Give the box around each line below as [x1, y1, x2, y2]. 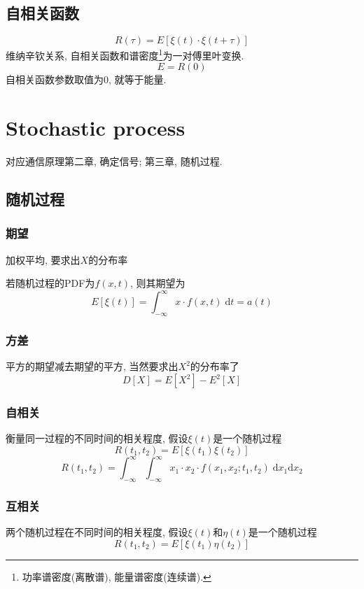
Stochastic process [6, 113, 185, 142]
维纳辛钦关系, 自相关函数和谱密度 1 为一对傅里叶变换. [6, 46, 244, 62]
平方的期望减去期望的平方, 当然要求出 [6, 359, 178, 374]
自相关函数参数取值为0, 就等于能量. [6, 72, 167, 87]
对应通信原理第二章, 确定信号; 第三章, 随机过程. [6, 154, 223, 169]
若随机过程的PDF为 [6, 276, 95, 290]
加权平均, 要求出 [6, 252, 80, 267]
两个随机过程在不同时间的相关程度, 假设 [6, 525, 188, 539]
